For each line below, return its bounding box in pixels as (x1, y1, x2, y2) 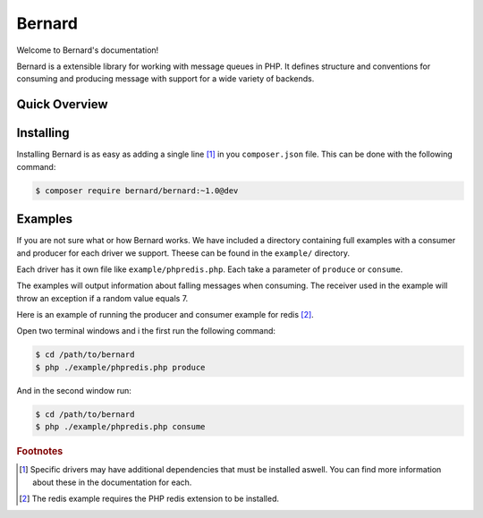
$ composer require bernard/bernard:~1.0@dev (35, 185, 239, 196)
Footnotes (16, 446, 64, 458)
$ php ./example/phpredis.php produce (35, 362, 206, 372)
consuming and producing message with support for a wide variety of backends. (16, 73, 315, 84)
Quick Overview (16, 97, 108, 112)
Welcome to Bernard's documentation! (16, 45, 159, 55)
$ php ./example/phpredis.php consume (35, 421, 206, 432)
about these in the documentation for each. (32, 477, 192, 488)
